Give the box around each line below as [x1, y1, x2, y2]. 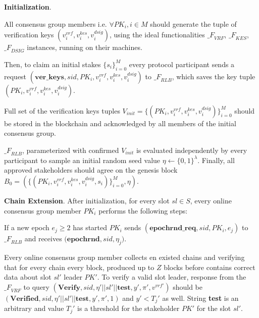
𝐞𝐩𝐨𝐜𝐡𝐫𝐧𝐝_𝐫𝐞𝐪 [149, 225, 196, 232]
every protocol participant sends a [129, 59, 235, 69]
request [4, 71, 27, 81]
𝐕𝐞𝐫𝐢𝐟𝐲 [58, 284, 80, 291]
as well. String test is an [162, 292, 239, 303]
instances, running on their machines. [27, 42, 142, 52]
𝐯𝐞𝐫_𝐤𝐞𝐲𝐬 [34, 73, 64, 81]
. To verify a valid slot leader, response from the [97, 272, 246, 282]
